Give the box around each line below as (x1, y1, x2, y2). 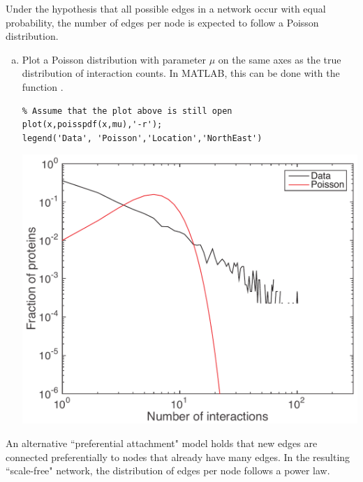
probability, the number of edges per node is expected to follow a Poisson (6, 15, 319, 29)
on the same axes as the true (218, 52, 341, 66)
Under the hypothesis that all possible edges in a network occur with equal (6, 1, 326, 15)
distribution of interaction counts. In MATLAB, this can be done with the (22, 66, 340, 80)
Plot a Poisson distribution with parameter (22, 52, 207, 66)
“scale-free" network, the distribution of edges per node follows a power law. (6, 463, 330, 478)
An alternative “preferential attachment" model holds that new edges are (6, 435, 318, 450)
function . (22, 79, 64, 94)
